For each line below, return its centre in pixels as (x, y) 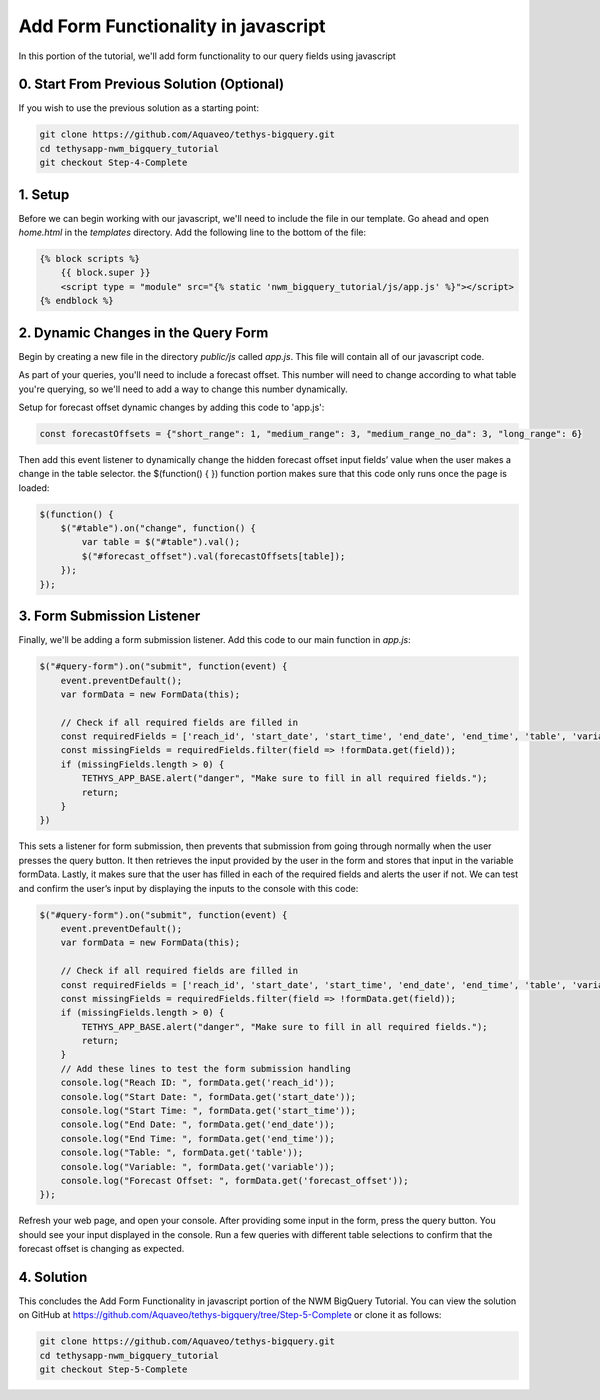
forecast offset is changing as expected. (101, 1249)
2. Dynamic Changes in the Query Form (143, 332)
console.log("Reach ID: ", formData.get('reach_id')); (197, 1083)
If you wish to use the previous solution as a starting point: (139, 108)
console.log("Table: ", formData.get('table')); (182, 1153)
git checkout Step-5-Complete (113, 1369)
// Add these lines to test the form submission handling (205, 1068)
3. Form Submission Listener (109, 616)
